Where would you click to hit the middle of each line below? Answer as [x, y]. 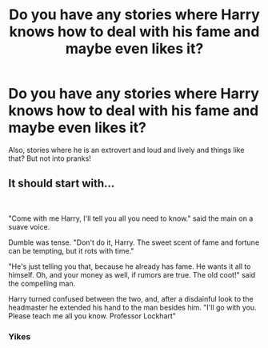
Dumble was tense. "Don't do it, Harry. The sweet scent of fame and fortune [134, 242]
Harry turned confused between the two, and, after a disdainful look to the [131, 298]
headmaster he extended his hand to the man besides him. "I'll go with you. [133, 307]
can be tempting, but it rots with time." [71, 250]
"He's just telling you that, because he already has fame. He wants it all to [130, 266]
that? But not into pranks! [50, 158]
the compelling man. [42, 283]
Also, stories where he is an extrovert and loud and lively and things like [126, 150]
